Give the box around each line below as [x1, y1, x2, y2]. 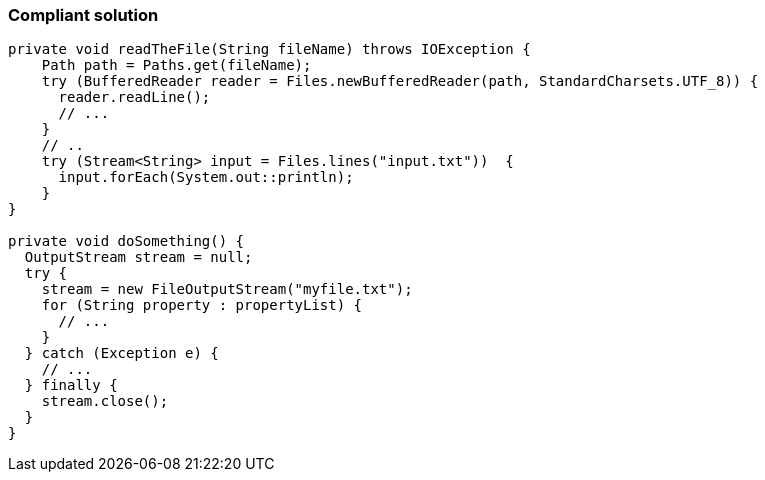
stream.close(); [41, 393, 169, 410]
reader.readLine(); [58, 89, 211, 106]
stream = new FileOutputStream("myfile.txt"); [41, 281, 413, 298]
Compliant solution [8, 5, 159, 25]
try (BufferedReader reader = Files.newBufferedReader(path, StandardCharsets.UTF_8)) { [41, 73, 759, 90]
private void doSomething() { [8, 233, 245, 250]
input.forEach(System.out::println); [58, 169, 354, 186]
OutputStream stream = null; [24, 249, 253, 266]
